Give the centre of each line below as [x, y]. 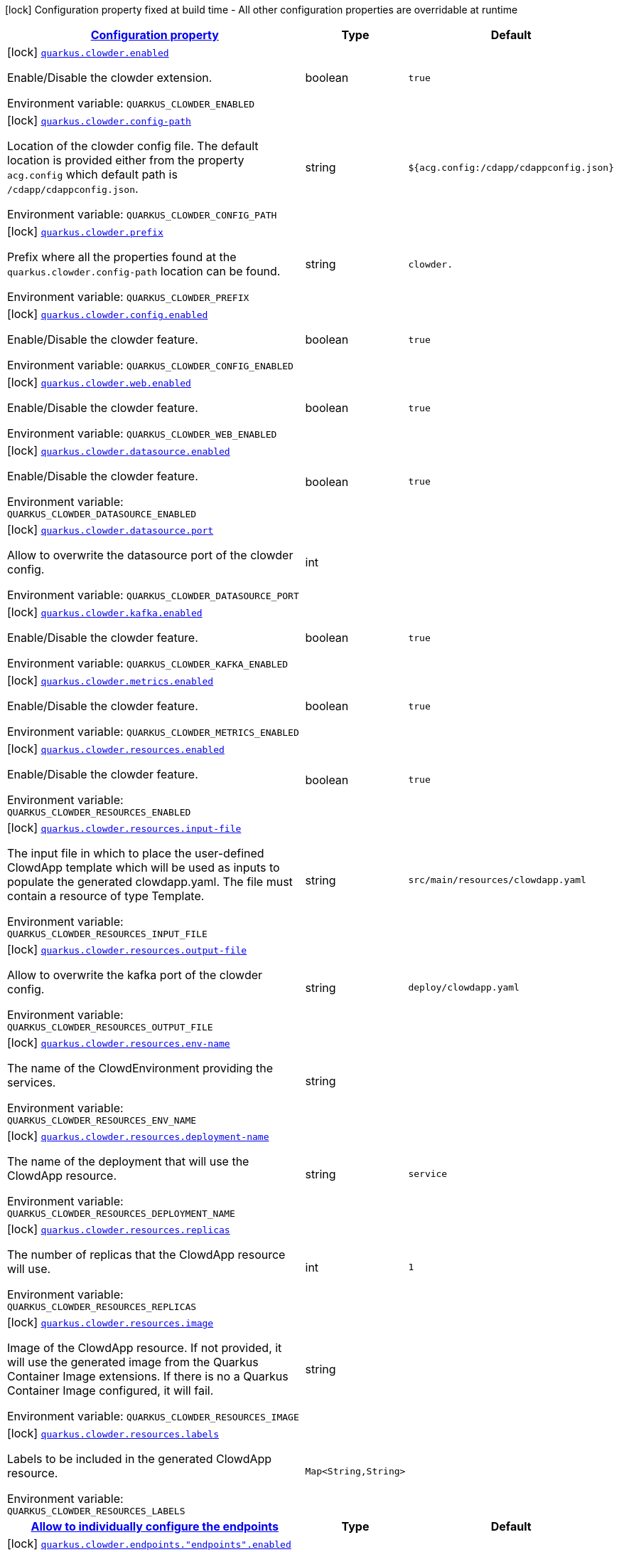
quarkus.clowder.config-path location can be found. [144, 271]
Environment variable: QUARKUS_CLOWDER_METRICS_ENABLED [153, 732]
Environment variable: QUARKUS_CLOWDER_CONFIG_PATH [142, 214]
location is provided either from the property [126, 160]
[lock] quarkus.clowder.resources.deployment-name [138, 1136]
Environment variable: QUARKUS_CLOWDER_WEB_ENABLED [142, 433]
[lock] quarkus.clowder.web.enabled [99, 382]
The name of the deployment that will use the [128, 1161]
